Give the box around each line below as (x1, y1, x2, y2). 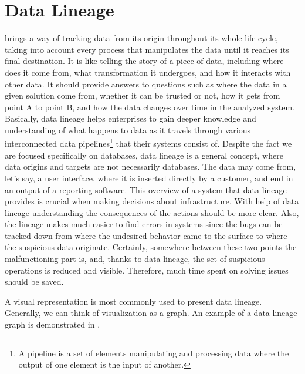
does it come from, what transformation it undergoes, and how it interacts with (5, 66, 291, 78)
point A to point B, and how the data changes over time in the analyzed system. (5, 100, 294, 113)
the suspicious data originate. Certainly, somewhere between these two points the (5, 241, 297, 253)
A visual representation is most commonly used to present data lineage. (5, 295, 262, 307)
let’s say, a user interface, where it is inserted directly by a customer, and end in (5, 171, 293, 184)
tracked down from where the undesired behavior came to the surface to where (5, 229, 287, 241)
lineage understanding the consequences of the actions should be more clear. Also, (5, 206, 299, 218)
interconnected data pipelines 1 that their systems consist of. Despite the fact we (5, 136, 292, 150)
